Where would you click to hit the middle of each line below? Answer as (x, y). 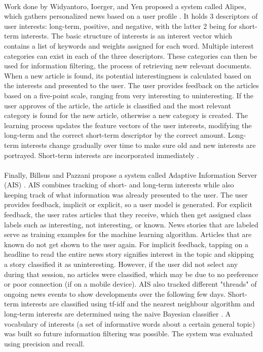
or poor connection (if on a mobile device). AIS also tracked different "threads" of (130, 284)
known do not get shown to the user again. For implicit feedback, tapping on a (126, 244)
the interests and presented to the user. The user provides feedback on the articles (131, 85)
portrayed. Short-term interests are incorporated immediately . (102, 155)
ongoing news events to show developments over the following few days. (115, 294)
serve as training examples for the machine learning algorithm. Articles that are (128, 234)
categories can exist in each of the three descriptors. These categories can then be (131, 55)
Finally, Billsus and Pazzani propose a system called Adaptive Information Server (131, 174)
